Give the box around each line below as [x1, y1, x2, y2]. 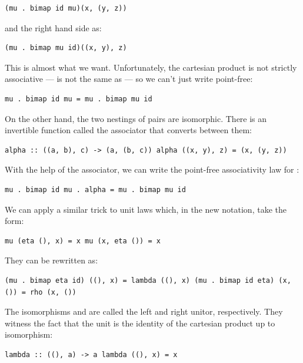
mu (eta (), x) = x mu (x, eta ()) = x [5, 236, 161, 245]
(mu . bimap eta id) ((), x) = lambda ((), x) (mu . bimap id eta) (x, [5, 276, 291, 285]
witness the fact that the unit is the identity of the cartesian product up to [5, 316, 275, 329]
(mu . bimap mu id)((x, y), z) [5, 44, 127, 52]
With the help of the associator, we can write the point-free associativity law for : [5, 163, 299, 176]
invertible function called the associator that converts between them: [5, 124, 252, 136]
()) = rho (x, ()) [5, 288, 76, 296]
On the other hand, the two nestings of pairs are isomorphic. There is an [5, 112, 267, 124]
